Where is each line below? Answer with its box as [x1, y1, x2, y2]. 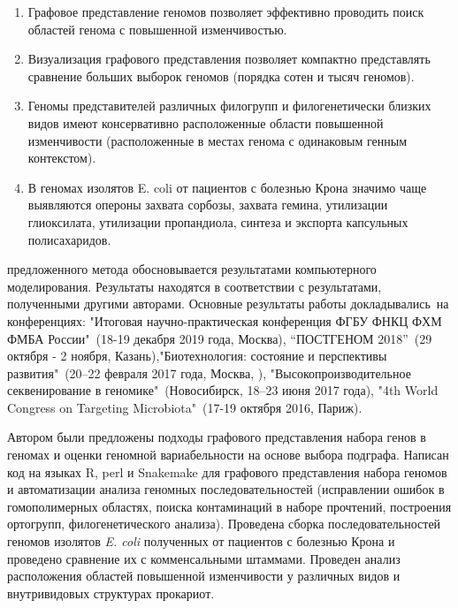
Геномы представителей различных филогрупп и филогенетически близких [27, 96, 431, 115]
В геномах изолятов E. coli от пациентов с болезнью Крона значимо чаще [27, 178, 427, 196]
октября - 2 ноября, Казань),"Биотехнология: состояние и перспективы [7, 346, 387, 365]
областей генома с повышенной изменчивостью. [27, 19, 287, 38]
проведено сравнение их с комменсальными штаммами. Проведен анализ [7, 549, 401, 567]
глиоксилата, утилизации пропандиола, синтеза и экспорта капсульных [27, 212, 408, 231]
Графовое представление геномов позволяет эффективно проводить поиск [27, 3, 424, 20]
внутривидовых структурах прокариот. [7, 583, 215, 602]
